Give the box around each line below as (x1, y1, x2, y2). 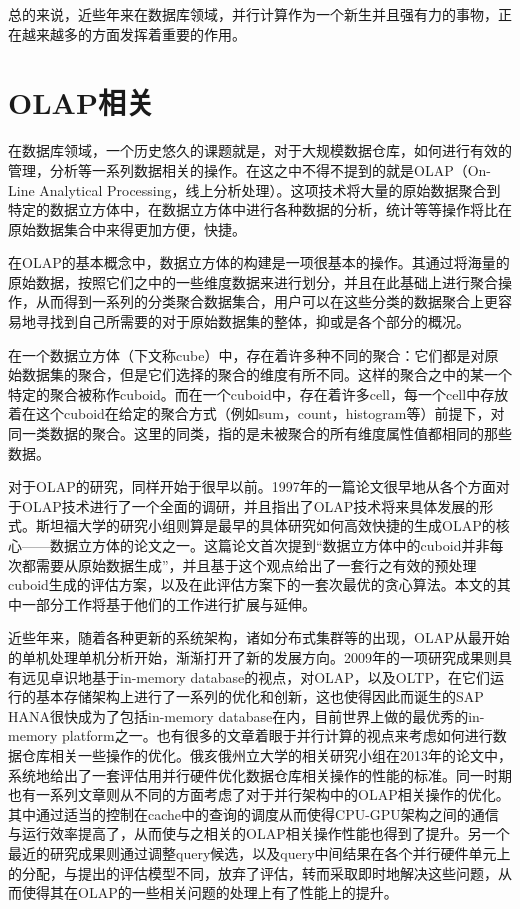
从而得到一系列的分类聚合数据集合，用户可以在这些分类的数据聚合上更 (35, 291, 498, 312)
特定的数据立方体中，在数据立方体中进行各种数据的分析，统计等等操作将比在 (8, 199, 512, 220)
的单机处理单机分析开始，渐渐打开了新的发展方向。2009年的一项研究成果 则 (8, 646, 498, 667)
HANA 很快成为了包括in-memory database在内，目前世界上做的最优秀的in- (8, 705, 485, 726)
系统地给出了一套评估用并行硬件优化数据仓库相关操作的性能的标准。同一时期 (8, 764, 512, 785)
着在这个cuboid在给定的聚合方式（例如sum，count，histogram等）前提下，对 (8, 403, 505, 424)
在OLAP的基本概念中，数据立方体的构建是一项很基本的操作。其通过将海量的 (8, 252, 510, 273)
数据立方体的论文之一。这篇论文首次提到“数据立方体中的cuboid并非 (49, 535, 490, 555)
